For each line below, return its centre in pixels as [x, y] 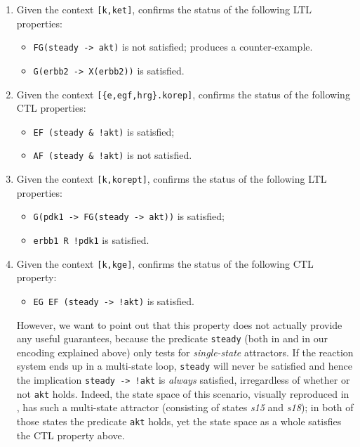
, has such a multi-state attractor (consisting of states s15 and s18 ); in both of [185, 407]
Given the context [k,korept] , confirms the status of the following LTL [172, 179]
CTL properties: [51, 108]
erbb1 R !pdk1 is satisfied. [91, 240]
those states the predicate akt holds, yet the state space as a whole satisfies [179, 421]
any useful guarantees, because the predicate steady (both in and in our [172, 338]
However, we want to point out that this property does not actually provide [179, 324]
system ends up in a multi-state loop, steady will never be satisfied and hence [185, 366]
